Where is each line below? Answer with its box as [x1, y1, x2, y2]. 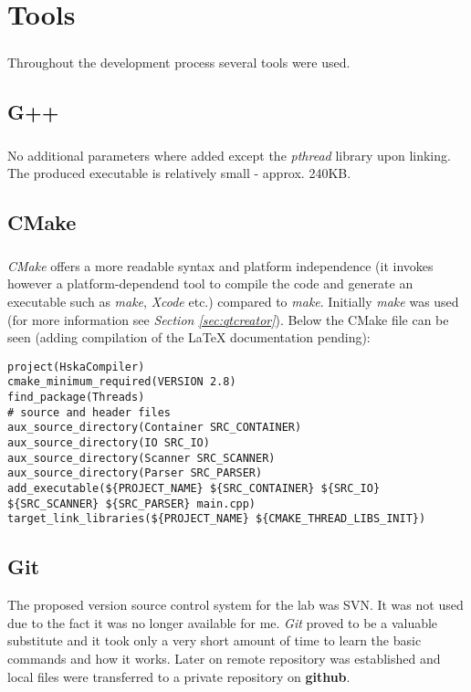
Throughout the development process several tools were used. [7, 52, 351, 71]
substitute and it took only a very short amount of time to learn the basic [7, 631, 422, 650]
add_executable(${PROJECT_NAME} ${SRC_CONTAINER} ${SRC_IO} [7, 482, 381, 496]
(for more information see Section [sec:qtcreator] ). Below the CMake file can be [7, 309, 449, 329]
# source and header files [7, 405, 171, 419]
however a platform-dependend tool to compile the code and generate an [7, 274, 413, 293]
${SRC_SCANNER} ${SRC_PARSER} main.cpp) [7, 497, 256, 510]
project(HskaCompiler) [7, 360, 145, 373]
